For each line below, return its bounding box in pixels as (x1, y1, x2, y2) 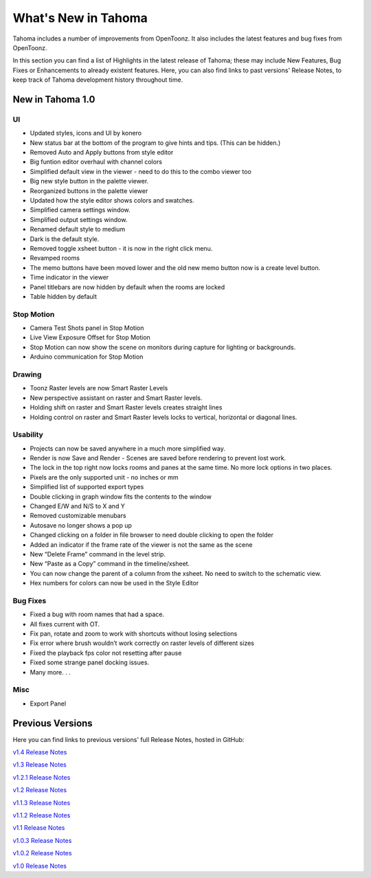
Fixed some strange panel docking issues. (30, 658, 150, 666)
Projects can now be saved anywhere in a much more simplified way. (30, 444, 226, 453)
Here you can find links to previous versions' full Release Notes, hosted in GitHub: (12, 735, 245, 743)
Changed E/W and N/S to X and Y (30, 502, 125, 510)
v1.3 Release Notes (12, 761, 67, 769)
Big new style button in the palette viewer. (30, 177, 149, 185)
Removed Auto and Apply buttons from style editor (30, 148, 174, 157)
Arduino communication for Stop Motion (30, 352, 144, 361)
